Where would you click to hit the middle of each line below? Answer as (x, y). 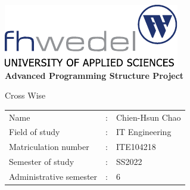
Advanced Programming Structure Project (94, 75)
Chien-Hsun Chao (148, 117)
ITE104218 (136, 147)
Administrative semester (53, 176)
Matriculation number (49, 147)
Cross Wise (25, 95)
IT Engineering (144, 132)
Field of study (35, 132)
